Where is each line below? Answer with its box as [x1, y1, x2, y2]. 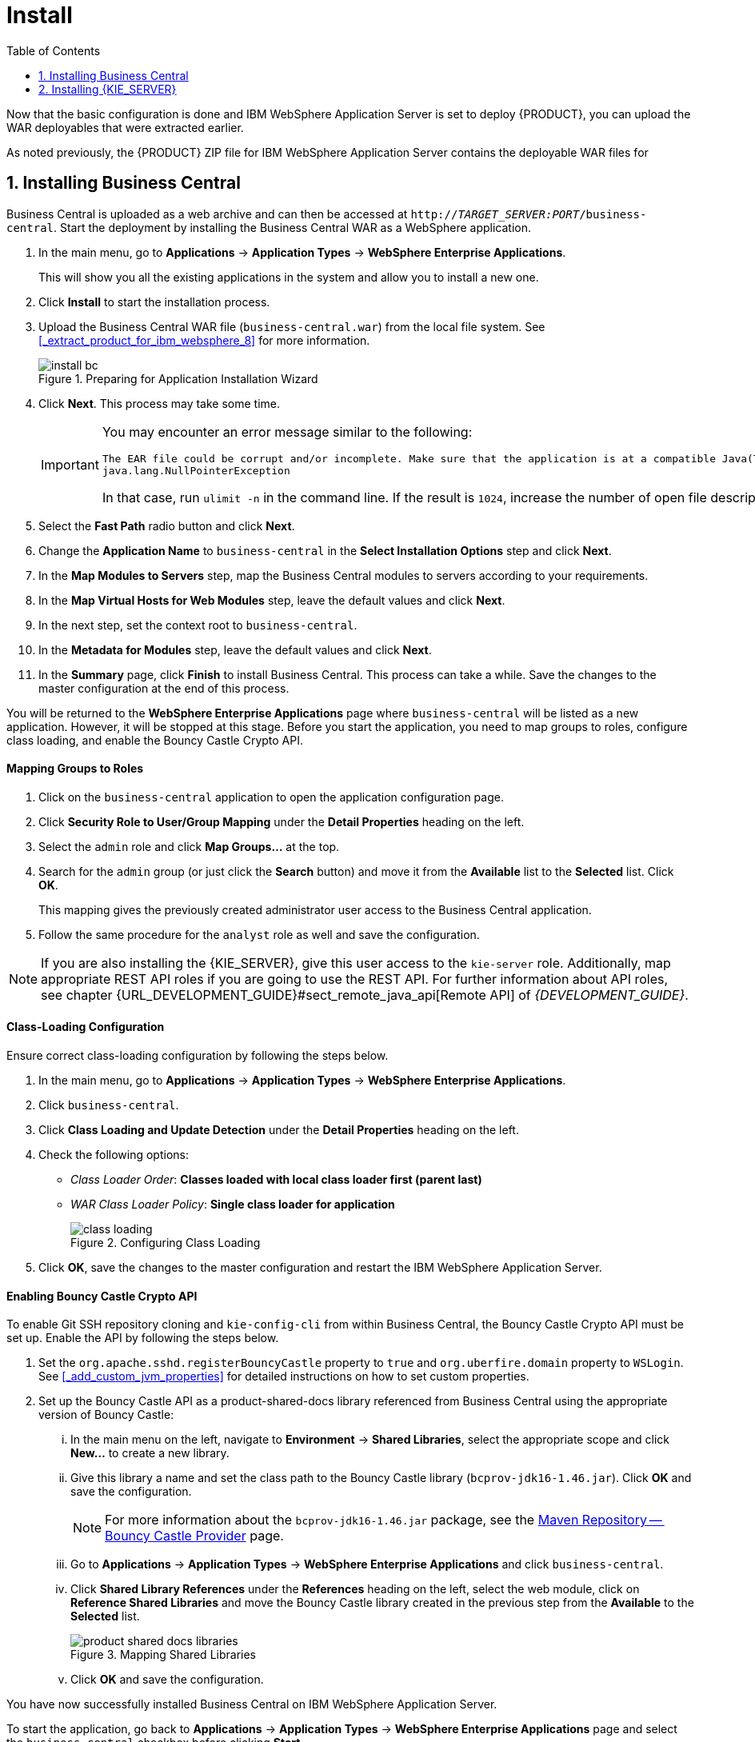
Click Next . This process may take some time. [38, 396, 280, 410]
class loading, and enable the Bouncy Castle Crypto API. [6, 733, 304, 747]
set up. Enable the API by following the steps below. [6, 1331, 279, 1345]
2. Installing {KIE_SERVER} [38, 82, 177, 96]
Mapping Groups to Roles [6, 761, 144, 776]
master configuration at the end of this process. [38, 681, 290, 695]
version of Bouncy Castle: [38, 1408, 174, 1422]
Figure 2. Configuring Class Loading [70, 1236, 261, 1250]
